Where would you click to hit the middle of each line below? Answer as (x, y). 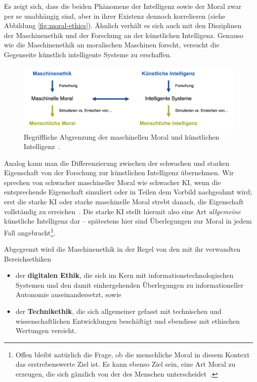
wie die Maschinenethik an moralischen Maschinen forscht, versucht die (112, 45)
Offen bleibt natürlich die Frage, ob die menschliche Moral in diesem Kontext (133, 354)
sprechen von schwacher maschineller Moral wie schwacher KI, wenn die (112, 182)
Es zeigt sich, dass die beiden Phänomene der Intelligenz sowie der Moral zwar (123, 6)
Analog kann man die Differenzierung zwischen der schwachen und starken (117, 163)
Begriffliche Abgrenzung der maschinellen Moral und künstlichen (122, 136)
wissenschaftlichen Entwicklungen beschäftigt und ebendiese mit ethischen (128, 321)
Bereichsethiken (28, 258)
